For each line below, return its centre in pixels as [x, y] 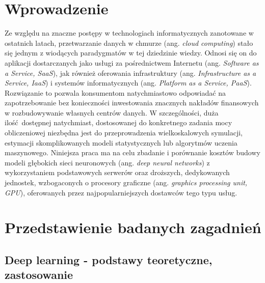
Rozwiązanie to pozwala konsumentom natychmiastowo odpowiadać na [115, 92]
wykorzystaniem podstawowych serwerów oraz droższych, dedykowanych [117, 172]
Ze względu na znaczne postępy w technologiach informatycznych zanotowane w [129, 33]
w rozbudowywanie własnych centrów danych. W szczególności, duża [112, 112]
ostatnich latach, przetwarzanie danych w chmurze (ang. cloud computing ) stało [129, 43]
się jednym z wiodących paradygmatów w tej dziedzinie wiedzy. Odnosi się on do [131, 53]
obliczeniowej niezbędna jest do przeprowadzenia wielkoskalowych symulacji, [124, 133]
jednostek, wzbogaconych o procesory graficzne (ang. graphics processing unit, [126, 182]
